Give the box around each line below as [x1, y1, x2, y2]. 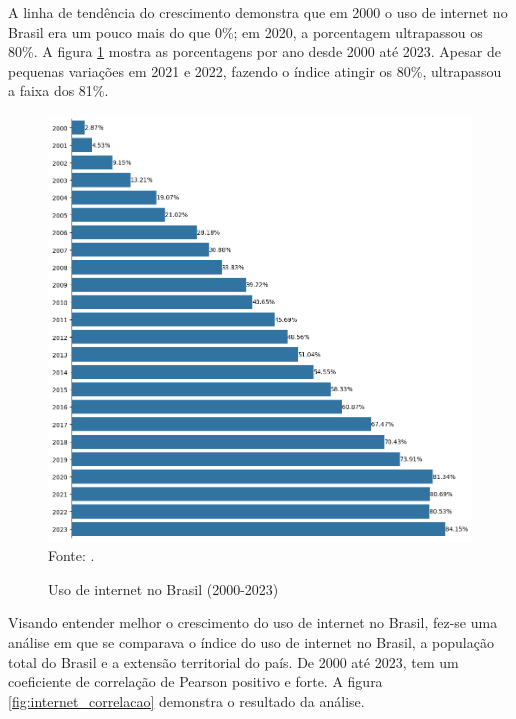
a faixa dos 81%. [8, 80, 109, 101]
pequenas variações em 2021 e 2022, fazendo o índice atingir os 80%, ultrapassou [8, 60, 502, 81]
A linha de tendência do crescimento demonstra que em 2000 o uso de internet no [8, 2, 508, 22]
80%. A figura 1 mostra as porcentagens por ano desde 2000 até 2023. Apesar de [8, 41, 501, 62]
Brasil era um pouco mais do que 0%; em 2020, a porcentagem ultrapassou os [8, 21, 483, 42]
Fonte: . [48, 545, 95, 566]
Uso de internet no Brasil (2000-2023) [48, 578, 279, 599]
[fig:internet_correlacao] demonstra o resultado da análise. [8, 690, 365, 711]
